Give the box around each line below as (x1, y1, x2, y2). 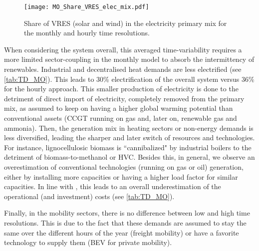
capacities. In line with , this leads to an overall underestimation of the (4, 181, 221, 192)
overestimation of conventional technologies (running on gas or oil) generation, (4, 161, 244, 172)
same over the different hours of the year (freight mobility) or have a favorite (4, 227, 239, 238)
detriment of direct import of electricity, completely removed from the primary (4, 93, 245, 103)
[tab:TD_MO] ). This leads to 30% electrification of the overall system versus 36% (4, 73, 255, 84)
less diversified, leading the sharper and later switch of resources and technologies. (4, 132, 255, 143)
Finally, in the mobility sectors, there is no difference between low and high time (4, 208, 250, 218)
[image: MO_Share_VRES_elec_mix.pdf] (24, 3, 149, 10)
